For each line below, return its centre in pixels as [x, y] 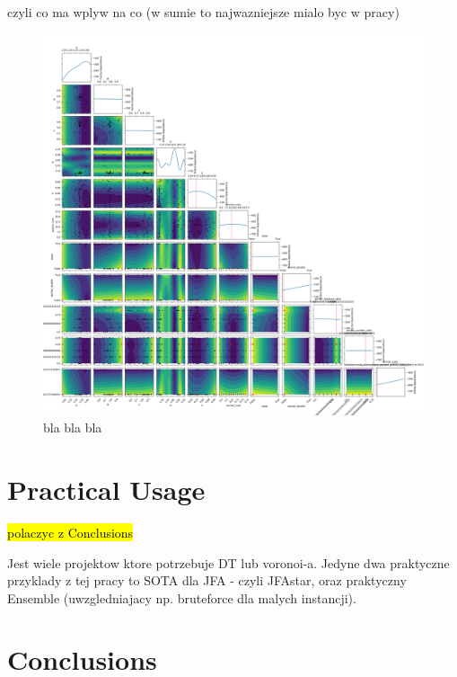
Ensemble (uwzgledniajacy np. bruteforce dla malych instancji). [182, 597]
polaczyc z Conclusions [70, 532]
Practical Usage [106, 489]
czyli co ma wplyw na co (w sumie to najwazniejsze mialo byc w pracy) [203, 12]
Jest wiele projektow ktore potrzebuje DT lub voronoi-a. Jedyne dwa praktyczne [228, 562]
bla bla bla [73, 428]
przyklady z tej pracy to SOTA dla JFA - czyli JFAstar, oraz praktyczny [207, 580]
